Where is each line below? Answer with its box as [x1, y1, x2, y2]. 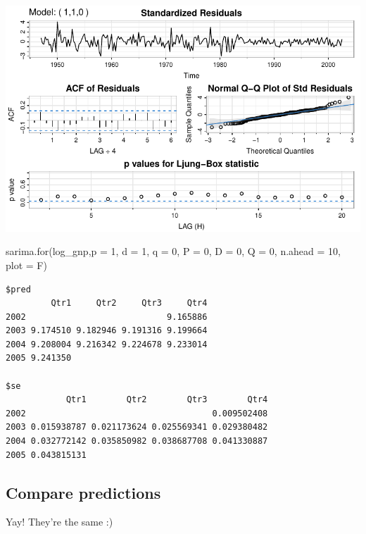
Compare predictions [6, 481, 161, 503]
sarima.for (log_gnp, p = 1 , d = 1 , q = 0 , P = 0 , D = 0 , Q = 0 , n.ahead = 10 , [6, 244, 341, 259]
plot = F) [6, 257, 47, 272]
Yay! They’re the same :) [6, 514, 113, 529]
